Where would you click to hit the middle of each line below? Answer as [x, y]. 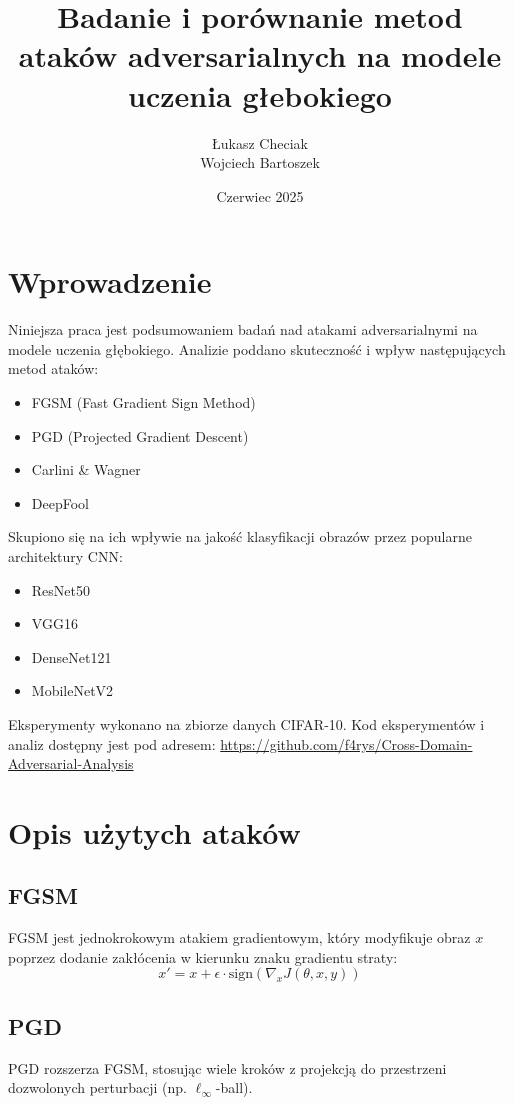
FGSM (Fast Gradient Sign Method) [143, 402]
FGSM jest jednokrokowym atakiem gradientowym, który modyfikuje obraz [239, 937]
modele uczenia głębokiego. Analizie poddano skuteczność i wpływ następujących [257, 348]
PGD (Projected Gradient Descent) [140, 435]
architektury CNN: [65, 555]
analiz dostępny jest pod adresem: [112, 743]
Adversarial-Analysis [71, 763]
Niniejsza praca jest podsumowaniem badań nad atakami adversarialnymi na [243, 329]
